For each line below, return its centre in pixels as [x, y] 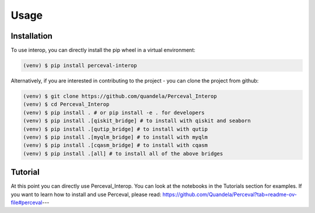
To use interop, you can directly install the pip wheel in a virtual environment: [103, 50]
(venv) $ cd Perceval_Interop [66, 104]
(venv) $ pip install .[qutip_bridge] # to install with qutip [116, 129]
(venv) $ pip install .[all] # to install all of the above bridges [123, 153]
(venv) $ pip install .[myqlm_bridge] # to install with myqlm [116, 137]
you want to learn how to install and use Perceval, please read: [86, 194]
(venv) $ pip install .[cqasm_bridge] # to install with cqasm [116, 145]
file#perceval [27, 202]
